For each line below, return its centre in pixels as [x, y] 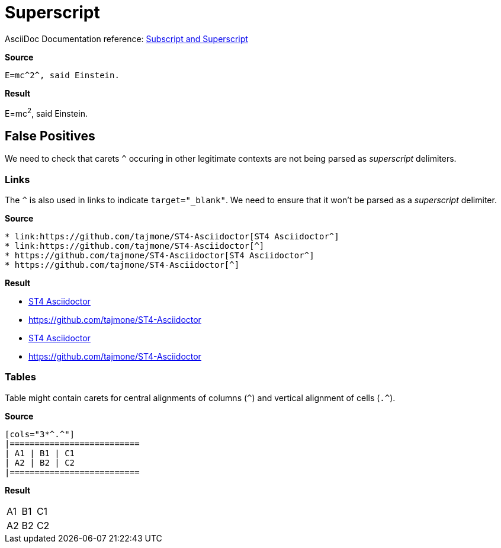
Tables [20, 377]
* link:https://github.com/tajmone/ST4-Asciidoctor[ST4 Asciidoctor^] [172, 236]
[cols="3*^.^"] [40, 434]
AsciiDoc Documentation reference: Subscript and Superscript [126, 39]
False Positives [50, 136]
